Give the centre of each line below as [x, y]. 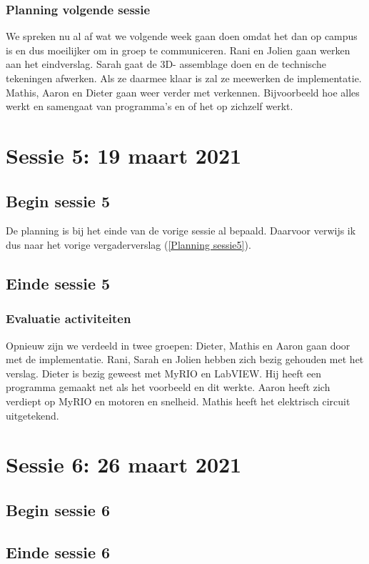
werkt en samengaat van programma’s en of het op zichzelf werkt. [150, 106]
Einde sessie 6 [58, 551]
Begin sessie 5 [58, 201]
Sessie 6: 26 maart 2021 [124, 464]
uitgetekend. [32, 415]
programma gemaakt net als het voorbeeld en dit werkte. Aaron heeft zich [168, 387]
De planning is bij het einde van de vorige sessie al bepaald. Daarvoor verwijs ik [181, 231]
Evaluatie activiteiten [69, 318]
